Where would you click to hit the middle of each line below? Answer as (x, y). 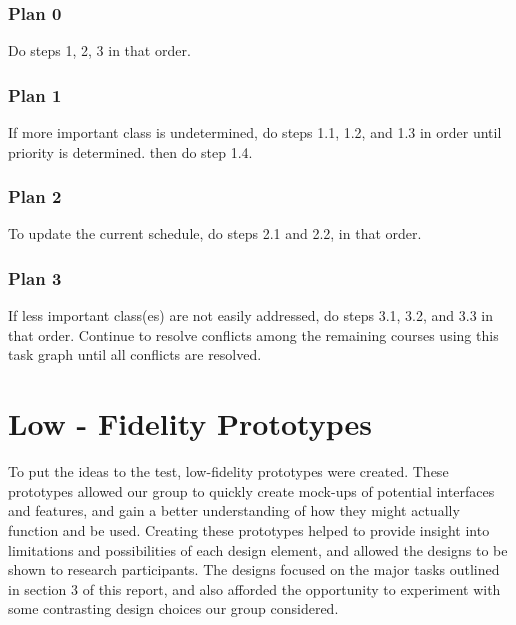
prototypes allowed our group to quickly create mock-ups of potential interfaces (251, 490)
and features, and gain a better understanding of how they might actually (234, 510)
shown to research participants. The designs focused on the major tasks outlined (254, 569)
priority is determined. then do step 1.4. (130, 151)
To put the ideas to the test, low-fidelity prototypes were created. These (228, 471)
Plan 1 (35, 94)
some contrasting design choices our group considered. (173, 608)
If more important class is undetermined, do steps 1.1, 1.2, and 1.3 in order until (255, 132)
